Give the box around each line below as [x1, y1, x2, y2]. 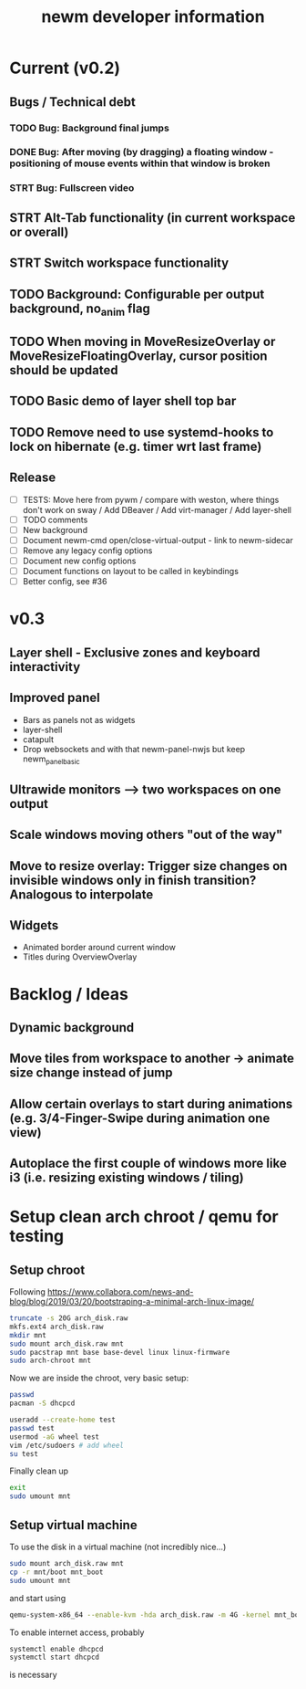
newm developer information [40, 6, 266, 27]
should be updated [9, 362, 118, 378]
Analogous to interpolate [9, 886, 154, 902]
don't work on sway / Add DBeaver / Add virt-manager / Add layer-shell [22, 504, 292, 515]
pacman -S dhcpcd [9, 1399, 76, 1408]
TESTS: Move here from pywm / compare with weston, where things [22, 494, 280, 505]
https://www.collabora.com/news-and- [46, 1286, 194, 1297]
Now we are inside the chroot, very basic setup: [9, 1372, 189, 1384]
